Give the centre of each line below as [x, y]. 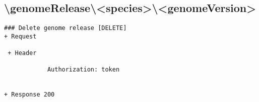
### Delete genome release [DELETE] [66, 28]
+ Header [22, 53]
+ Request [20, 36]
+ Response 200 [29, 95]
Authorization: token [83, 70]
